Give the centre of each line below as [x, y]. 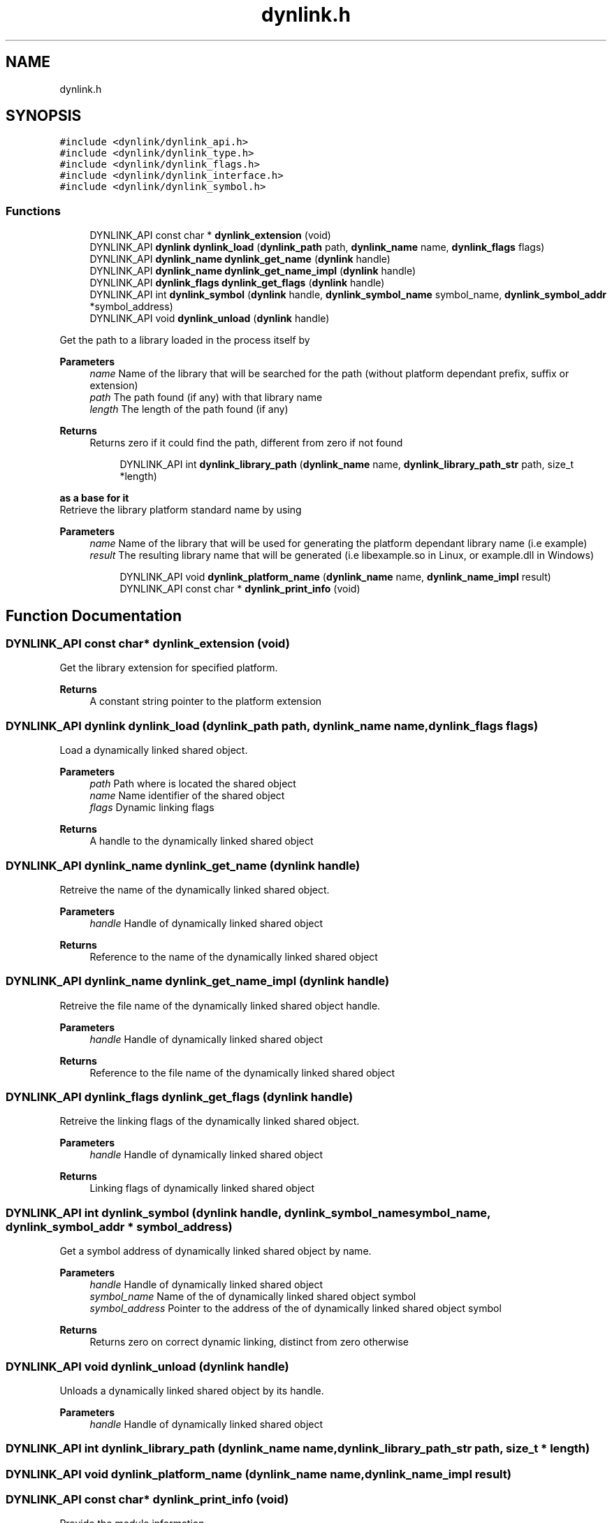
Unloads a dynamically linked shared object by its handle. [192, 1390]
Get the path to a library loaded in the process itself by [185, 340]
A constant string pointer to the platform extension [206, 701]
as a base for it [94, 498]
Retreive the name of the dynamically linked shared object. [195, 889]
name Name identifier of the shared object [187, 796]
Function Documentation [94, 615]
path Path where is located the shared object [193, 784]
